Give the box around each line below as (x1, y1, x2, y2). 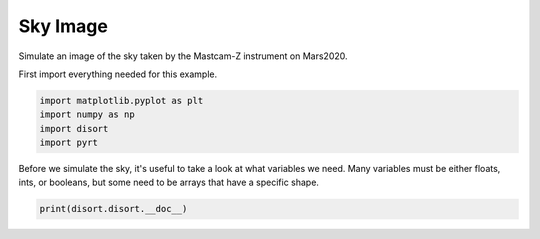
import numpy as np (39, 109, 135, 120)
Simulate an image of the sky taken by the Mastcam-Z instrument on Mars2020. (18, 50, 349, 62)
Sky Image (18, 15, 109, 37)
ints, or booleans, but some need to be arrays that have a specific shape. (18, 176, 320, 189)
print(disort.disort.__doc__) (39, 203, 188, 215)
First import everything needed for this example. (18, 68, 218, 80)
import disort (39, 123, 109, 134)
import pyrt (39, 137, 99, 149)
